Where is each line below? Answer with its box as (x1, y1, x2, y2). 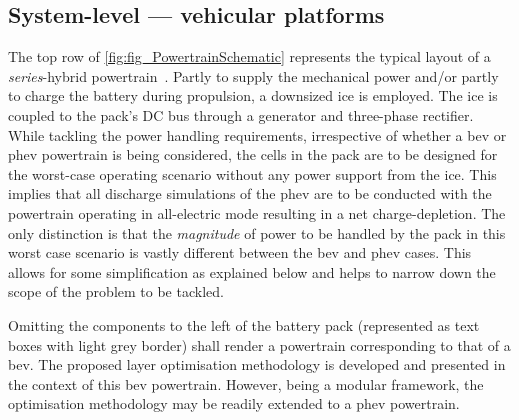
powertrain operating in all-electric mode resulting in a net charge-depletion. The (8, 202, 506, 223)
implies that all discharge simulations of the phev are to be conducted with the (8, 183, 492, 204)
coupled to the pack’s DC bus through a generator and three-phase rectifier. (8, 104, 474, 125)
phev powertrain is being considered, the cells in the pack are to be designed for (8, 144, 498, 165)
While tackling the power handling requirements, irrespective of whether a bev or (8, 124, 507, 145)
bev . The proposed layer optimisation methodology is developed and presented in (8, 354, 506, 375)
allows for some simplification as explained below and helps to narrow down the (8, 261, 496, 282)
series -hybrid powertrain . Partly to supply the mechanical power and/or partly (8, 65, 499, 86)
